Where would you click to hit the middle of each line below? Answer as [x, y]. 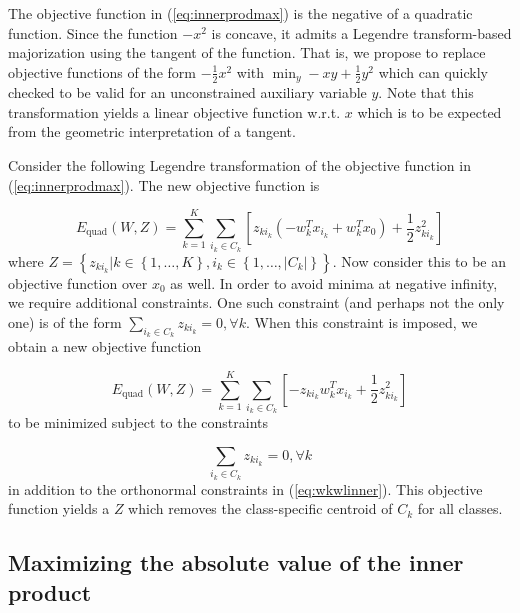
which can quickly [433, 71]
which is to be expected [429, 111]
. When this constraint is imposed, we [361, 321]
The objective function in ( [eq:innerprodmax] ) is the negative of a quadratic [240, 13]
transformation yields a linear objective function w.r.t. [174, 111]
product [50, 591]
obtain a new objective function [105, 346]
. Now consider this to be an [419, 260]
